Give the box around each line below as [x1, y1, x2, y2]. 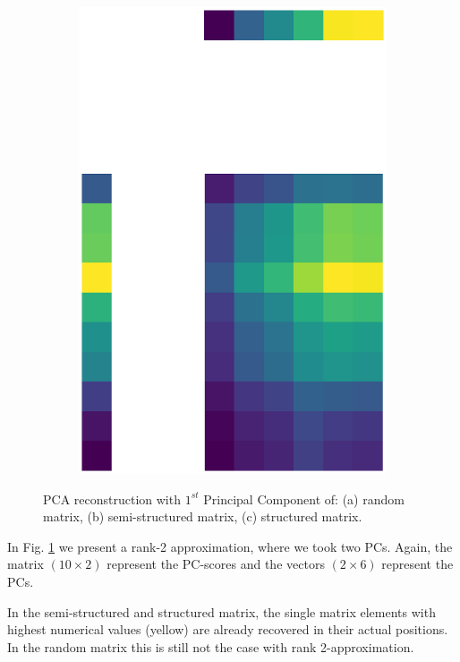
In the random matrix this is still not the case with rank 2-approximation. [7, 637, 414, 656]
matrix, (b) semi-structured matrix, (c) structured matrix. [43, 507, 362, 526]
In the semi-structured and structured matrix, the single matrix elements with [7, 602, 436, 621]
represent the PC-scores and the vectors [106, 555, 325, 573]
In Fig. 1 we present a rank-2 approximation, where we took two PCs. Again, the [7, 537, 453, 555]
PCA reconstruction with [43, 489, 181, 508]
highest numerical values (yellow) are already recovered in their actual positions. [7, 620, 448, 639]
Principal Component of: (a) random [203, 489, 405, 508]
